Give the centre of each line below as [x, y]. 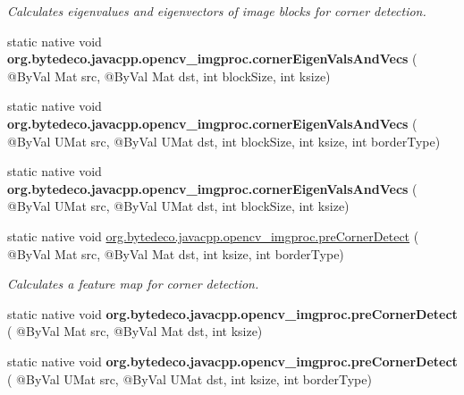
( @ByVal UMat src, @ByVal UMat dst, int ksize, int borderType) [190, 378]
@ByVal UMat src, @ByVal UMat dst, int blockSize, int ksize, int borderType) [224, 141]
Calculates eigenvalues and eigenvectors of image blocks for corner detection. [217, 11]
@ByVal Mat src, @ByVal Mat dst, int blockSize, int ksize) [169, 76]
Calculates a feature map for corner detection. [133, 284]
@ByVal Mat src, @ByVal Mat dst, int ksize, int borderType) [176, 253]
